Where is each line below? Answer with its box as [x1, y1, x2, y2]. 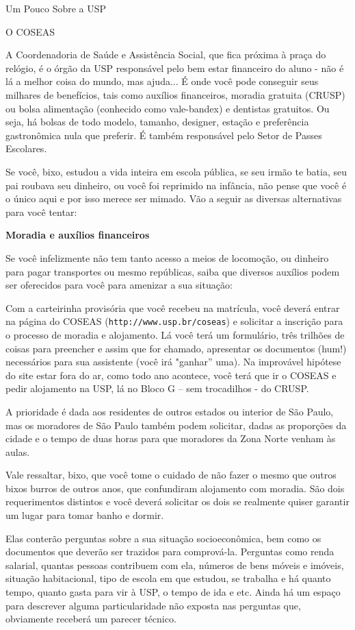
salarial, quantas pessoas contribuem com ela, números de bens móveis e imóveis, [5, 557, 344, 572]
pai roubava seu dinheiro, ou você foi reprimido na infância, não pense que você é [5, 178, 347, 192]
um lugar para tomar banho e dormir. [5, 508, 164, 522]
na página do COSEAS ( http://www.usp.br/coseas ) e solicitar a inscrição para [5, 314, 343, 328]
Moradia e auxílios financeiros [5, 228, 150, 242]
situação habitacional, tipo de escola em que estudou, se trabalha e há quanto [5, 571, 331, 585]
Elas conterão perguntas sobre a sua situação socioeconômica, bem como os [5, 531, 321, 545]
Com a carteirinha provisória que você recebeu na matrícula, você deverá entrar [5, 300, 340, 315]
